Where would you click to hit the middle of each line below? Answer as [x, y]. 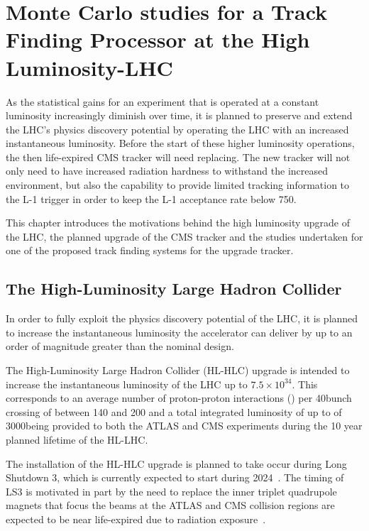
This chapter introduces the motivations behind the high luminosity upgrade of [178, 223]
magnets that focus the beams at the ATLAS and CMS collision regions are [170, 505]
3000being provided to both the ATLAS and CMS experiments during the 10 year [184, 426]
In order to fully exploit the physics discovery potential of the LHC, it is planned [182, 318]
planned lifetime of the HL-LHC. [77, 439]
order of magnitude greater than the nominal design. [120, 346]
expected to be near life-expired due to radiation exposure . [136, 519]
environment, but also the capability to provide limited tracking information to [178, 185]
